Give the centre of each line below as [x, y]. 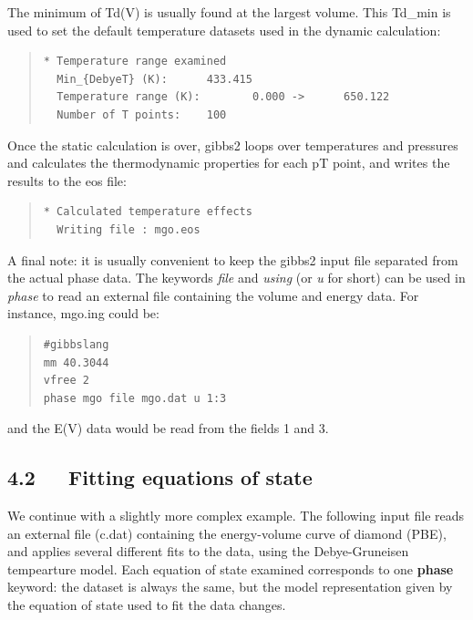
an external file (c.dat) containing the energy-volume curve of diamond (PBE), [227, 533]
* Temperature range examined [135, 62]
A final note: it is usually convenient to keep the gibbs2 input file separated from [233, 259]
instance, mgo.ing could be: [83, 313]
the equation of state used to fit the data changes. [147, 605]
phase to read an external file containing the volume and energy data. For [213, 295]
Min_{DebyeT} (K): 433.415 [154, 79]
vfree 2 [66, 381]
